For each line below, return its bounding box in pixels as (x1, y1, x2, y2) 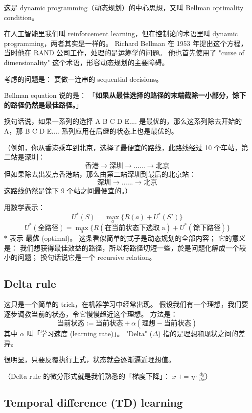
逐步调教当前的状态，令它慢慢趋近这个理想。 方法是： (4, 308, 178, 319)
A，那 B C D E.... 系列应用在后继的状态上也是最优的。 (4, 125, 178, 136)
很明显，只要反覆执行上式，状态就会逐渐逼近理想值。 (4, 354, 175, 365)
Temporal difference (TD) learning (4, 395, 183, 410)
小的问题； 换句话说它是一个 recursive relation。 (4, 252, 156, 262)
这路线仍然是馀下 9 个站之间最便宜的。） (4, 185, 132, 196)
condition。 (4, 12, 39, 22)
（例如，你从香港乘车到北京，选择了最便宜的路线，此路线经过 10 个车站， (4, 142, 242, 152)
